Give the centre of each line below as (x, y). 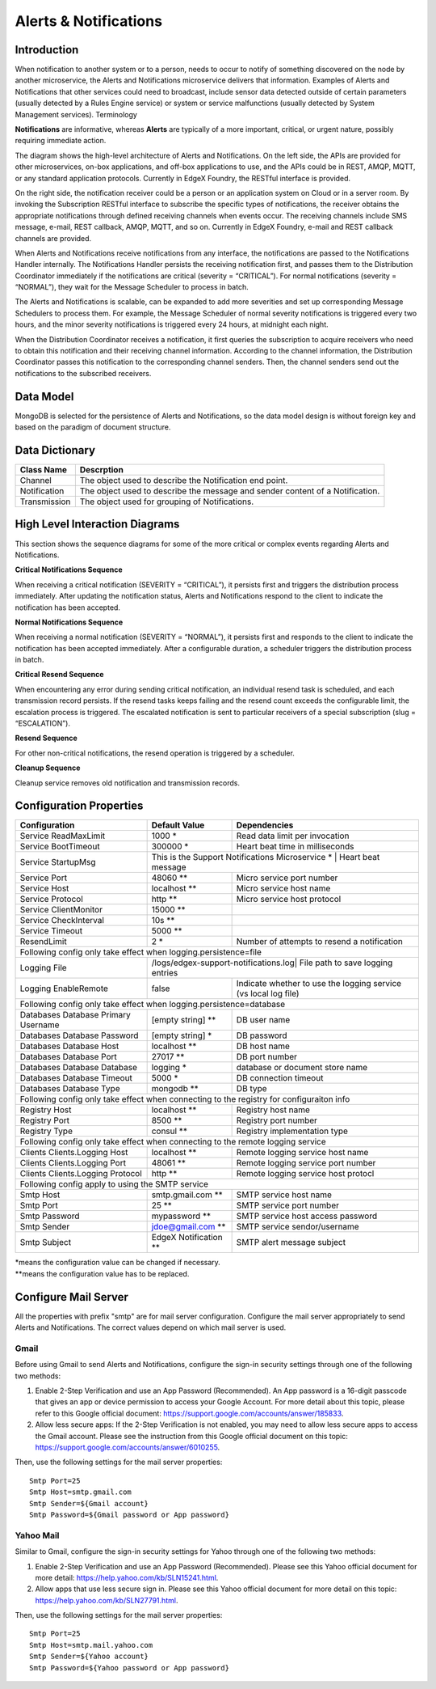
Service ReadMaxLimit (62, 836)
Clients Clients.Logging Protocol (81, 1174)
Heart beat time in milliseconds (295, 847)
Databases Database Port (68, 1057)
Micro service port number (287, 878)
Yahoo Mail (37, 1535)
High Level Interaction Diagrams (97, 525)
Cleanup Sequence (48, 768)
